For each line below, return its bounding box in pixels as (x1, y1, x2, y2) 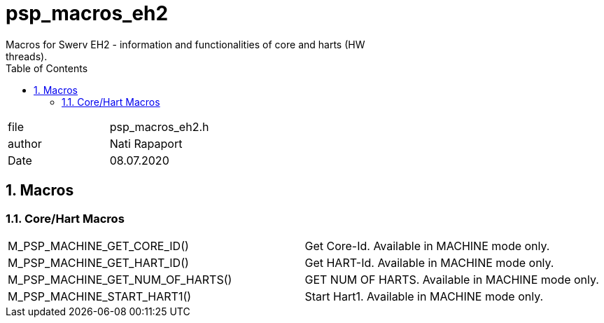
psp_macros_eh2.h (109, 119, 209, 134)
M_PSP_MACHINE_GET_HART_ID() (8, 255, 189, 270)
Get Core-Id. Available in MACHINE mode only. (304, 238, 550, 253)
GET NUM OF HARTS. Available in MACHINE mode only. (304, 272, 599, 287)
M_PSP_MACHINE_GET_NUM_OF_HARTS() (8, 272, 232, 287)
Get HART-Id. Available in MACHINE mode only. (304, 255, 554, 270)
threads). (6, 50, 48, 62)
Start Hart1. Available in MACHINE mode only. (304, 289, 544, 303)
